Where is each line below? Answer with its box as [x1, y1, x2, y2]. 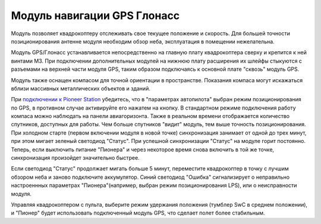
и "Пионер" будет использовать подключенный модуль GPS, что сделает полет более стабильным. [11, 209, 265, 217]
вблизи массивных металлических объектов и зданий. [11, 85, 151, 92]
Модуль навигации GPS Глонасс [11, 9, 180, 22]
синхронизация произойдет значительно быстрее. [11, 154, 140, 161]
